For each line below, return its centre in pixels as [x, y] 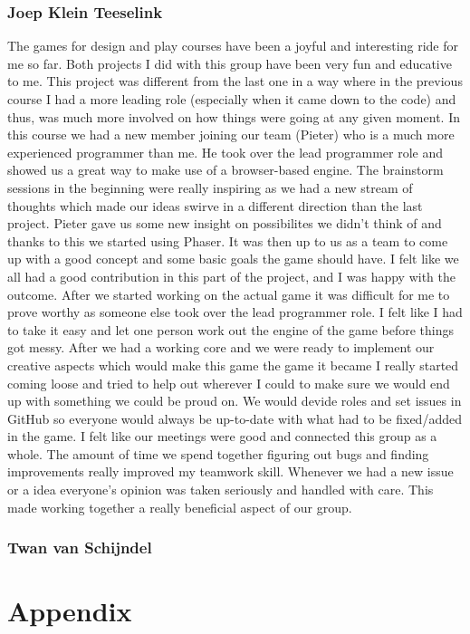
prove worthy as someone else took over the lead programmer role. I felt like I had [235, 312]
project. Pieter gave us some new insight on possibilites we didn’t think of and [225, 223]
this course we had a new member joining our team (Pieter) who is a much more [231, 134]
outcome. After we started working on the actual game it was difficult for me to [229, 294]
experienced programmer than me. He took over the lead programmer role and [225, 152]
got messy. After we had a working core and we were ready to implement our [221, 347]
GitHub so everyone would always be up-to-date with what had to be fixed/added [235, 418]
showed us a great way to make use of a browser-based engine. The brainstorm [225, 170]
